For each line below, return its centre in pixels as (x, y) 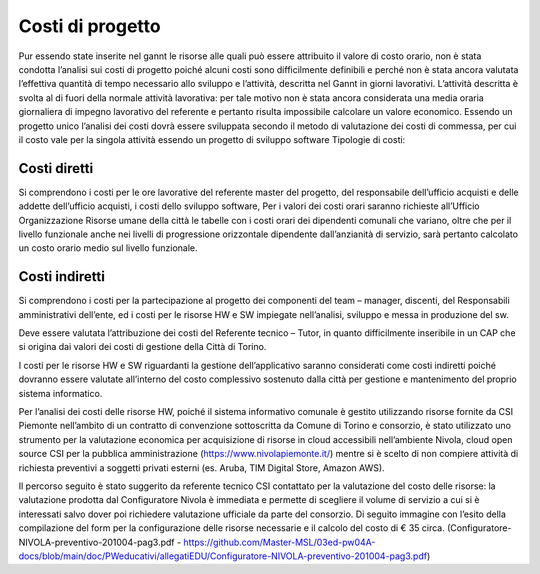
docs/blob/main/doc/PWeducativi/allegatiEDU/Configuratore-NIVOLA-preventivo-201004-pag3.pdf (223, 556)
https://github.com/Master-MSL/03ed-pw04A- (279, 542)
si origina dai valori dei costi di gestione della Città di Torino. (142, 347)
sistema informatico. (60, 393)
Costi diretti (56, 168)
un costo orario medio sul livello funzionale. (108, 248)
